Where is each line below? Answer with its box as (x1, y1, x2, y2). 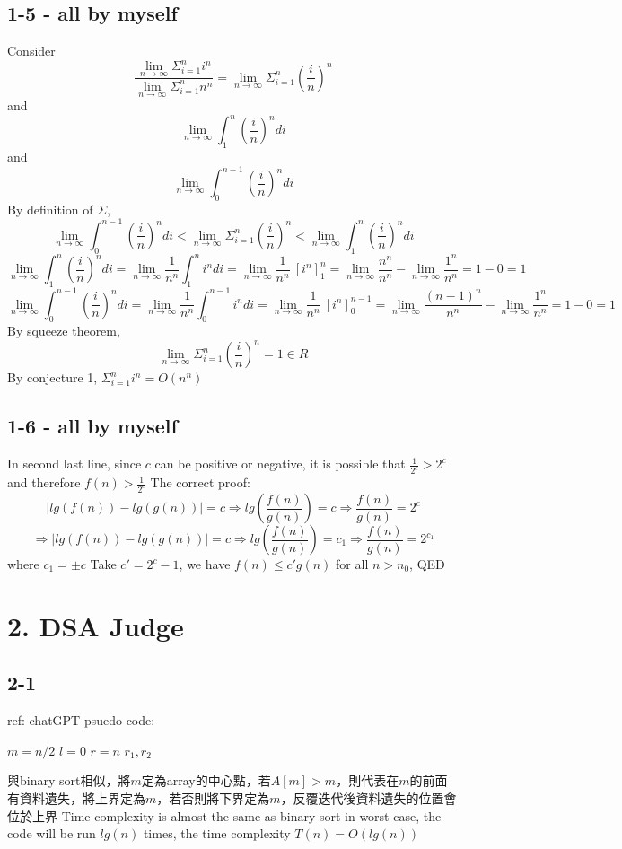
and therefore (7, 473, 81, 492)
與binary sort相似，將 (7, 771, 131, 790)
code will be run (7, 824, 96, 843)
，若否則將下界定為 (156, 788, 270, 807)
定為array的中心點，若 (141, 771, 271, 790)
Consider (7, 41, 56, 60)
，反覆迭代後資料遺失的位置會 (280, 788, 457, 807)
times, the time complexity (143, 824, 291, 843)
